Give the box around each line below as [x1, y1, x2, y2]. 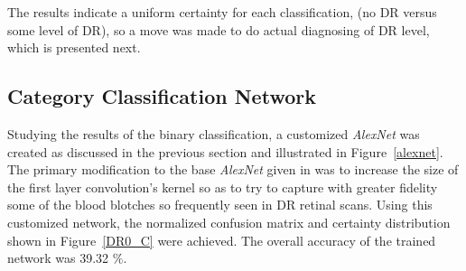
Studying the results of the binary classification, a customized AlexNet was [7, 124, 420, 143]
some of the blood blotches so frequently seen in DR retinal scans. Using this [7, 195, 433, 214]
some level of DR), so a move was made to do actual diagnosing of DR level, [7, 20, 430, 39]
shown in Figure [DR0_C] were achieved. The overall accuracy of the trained [7, 230, 436, 249]
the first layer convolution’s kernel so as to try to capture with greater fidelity [7, 177, 438, 196]
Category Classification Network [7, 82, 316, 110]
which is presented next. [7, 38, 141, 57]
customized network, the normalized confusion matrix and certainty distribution [7, 212, 451, 231]
